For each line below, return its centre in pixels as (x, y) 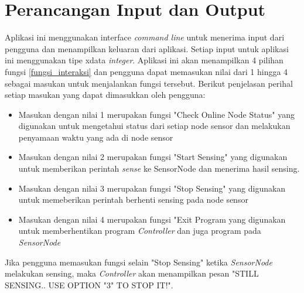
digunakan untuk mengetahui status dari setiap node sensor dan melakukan (154, 126)
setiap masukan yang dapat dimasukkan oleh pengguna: (105, 95)
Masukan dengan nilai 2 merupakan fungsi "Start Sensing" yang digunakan (153, 157)
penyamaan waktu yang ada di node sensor (96, 137)
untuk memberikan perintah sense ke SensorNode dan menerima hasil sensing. (159, 168)
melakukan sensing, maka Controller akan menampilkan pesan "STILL (132, 273)
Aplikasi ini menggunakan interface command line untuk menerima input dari (145, 37)
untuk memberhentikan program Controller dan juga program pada (140, 231)
